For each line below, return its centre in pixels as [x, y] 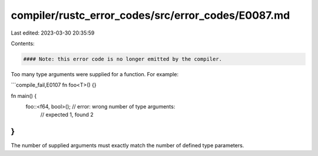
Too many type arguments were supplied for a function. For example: [95, 74]
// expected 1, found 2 [67, 115]
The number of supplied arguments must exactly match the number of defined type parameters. [127, 145]
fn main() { [24, 96]
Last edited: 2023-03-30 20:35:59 [53, 33]
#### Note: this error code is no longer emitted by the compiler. [123, 59]
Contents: [23, 43]
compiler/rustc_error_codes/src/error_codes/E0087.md [150, 15]
